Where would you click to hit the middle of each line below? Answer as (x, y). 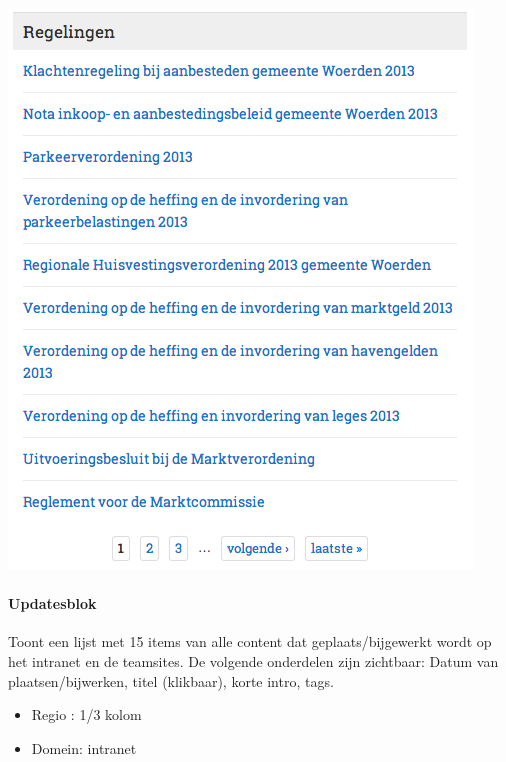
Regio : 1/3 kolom (86, 714)
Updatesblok (52, 603)
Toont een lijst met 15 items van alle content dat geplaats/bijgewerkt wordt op (250, 641)
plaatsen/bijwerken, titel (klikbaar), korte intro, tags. (171, 680)
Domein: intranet (84, 747)
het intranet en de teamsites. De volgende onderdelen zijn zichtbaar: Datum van (253, 660)
